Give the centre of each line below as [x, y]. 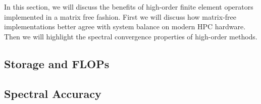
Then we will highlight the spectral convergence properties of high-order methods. [131, 36]
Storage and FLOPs [57, 63]
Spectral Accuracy [53, 93]
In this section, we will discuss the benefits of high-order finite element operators [129, 7]
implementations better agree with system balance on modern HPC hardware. [125, 27]
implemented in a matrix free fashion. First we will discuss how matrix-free [120, 16]
